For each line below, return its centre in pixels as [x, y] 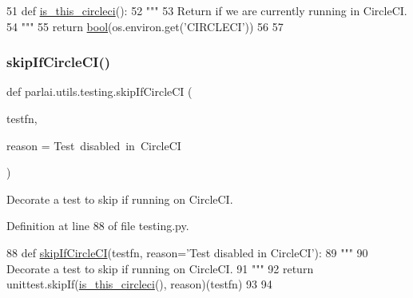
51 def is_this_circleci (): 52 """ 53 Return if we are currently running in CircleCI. [207, 10]
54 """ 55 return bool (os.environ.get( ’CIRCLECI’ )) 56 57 [145, 26]
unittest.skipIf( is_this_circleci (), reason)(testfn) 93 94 [139, 284]
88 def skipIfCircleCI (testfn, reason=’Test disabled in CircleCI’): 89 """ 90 [187, 252]
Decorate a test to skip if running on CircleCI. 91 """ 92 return [160, 268]
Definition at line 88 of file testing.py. [98, 226]
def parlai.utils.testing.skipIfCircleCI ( [99, 91]
